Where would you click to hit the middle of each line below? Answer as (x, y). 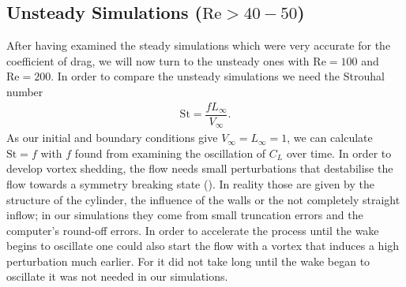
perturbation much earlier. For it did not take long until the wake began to (188, 261)
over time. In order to (339, 153)
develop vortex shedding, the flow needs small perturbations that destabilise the (200, 168)
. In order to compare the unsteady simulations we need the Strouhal (218, 76)
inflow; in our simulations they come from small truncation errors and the (185, 215)
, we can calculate (330, 138)
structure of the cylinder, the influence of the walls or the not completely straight (203, 199)
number (25, 91)
